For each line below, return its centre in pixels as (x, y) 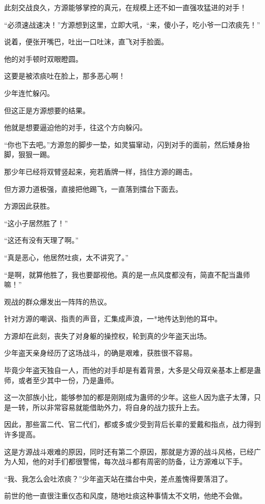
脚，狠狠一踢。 (29, 154)
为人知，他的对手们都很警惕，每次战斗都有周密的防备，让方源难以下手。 (125, 461)
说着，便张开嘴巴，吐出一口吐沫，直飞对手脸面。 (86, 42)
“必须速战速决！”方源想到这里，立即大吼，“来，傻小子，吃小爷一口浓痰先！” (132, 24)
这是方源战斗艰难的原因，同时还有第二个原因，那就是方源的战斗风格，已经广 (132, 451)
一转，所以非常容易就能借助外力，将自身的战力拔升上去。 (107, 407)
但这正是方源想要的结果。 (47, 110)
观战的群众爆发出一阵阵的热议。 (58, 301)
